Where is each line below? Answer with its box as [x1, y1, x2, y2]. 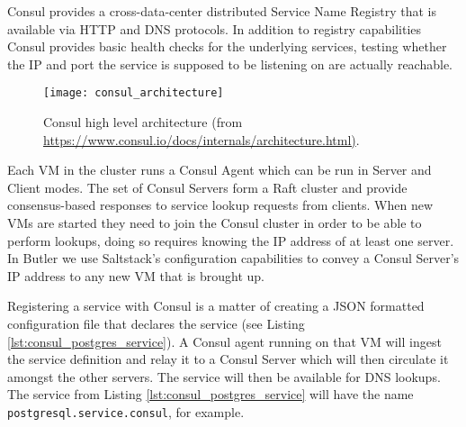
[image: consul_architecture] [43, 86, 224, 100]
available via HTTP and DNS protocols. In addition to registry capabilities [7, 19, 422, 38]
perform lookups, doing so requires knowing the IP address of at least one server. [7, 231, 454, 250]
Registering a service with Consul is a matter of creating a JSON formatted [7, 296, 425, 315]
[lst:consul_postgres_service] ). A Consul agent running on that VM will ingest [7, 332, 442, 350]
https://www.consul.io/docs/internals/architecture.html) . [43, 130, 360, 149]
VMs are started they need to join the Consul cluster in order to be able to [7, 213, 422, 232]
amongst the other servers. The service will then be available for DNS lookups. [7, 367, 441, 386]
